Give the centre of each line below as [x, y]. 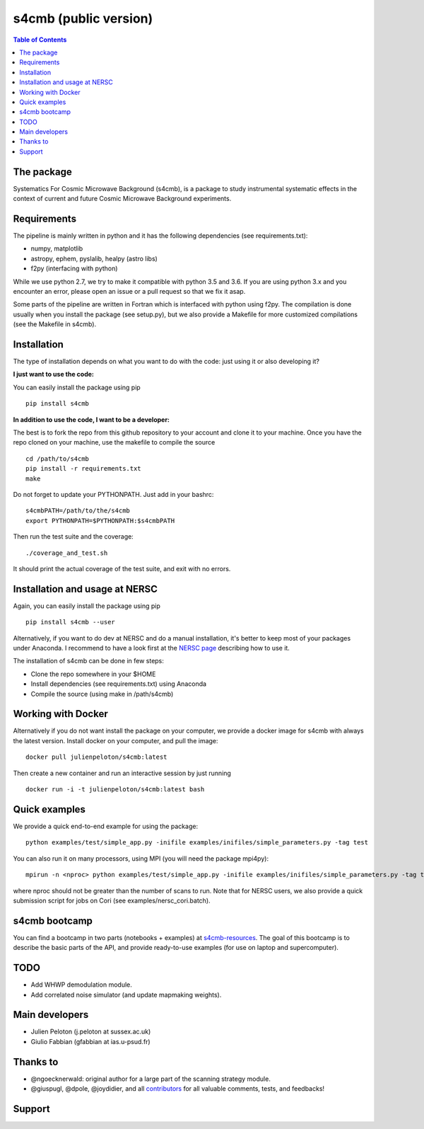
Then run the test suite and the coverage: [73, 537]
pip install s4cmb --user [71, 622]
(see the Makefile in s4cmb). [55, 324]
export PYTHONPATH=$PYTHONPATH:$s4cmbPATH [100, 521]
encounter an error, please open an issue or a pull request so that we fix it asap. [129, 291]
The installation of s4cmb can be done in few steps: [88, 661]
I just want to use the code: [54, 374]
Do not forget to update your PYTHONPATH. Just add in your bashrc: [113, 494]
